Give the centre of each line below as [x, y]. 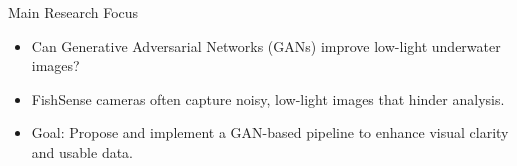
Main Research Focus [73, 12]
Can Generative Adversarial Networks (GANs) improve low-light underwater [266, 45]
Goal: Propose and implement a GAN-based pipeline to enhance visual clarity [270, 132]
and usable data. [82, 151]
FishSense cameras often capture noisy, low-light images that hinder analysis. [268, 98]
